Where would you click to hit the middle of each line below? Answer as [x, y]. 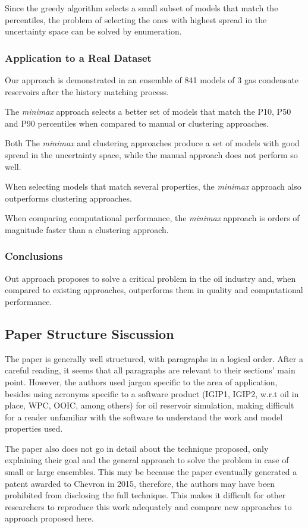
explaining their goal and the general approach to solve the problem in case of [147, 460]
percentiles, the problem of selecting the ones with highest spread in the [136, 19]
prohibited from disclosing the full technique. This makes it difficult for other [145, 495]
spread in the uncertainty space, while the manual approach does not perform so [151, 154]
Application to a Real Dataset [78, 57]
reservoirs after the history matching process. [87, 91]
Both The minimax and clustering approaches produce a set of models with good [152, 143]
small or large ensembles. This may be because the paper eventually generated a [151, 472]
